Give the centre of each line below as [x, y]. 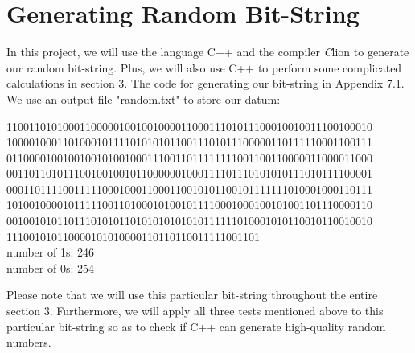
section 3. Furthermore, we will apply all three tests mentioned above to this [195, 311]
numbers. [29, 342]
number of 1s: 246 [51, 252]
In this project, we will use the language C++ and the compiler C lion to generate [208, 52]
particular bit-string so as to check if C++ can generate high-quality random [196, 326]
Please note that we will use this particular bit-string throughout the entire [192, 295]
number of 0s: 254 [51, 267]
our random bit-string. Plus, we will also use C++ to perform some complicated [204, 67]
